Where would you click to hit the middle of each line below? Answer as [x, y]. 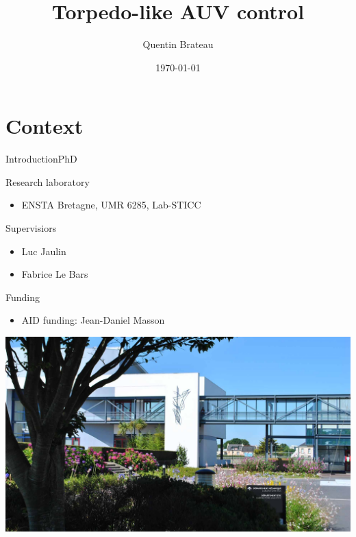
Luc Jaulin [44, 251]
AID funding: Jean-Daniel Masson [93, 320]
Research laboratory [48, 181]
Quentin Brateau [178, 44]
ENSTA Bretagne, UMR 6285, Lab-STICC [111, 205]
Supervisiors [31, 228]
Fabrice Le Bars [55, 274]
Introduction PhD [41, 159]
